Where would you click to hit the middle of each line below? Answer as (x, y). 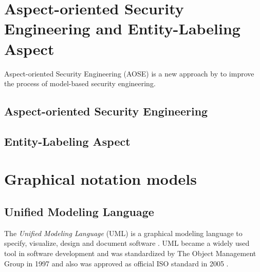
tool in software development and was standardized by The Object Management (130, 253)
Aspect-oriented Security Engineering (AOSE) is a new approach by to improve (129, 73)
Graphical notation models (101, 179)
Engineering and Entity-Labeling (122, 28)
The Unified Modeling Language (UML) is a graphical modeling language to (123, 233)
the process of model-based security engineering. (80, 83)
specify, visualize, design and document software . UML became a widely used (127, 243)
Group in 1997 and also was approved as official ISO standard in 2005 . (116, 263)
